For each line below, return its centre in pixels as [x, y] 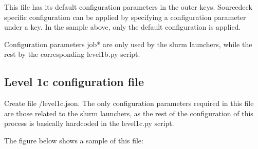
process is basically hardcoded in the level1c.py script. [89, 123]
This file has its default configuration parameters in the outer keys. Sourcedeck [128, 7]
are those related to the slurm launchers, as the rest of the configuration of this [129, 113]
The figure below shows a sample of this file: [74, 140]
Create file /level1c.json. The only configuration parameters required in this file [129, 103]
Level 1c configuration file [74, 82]
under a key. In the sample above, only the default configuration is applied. [123, 27]
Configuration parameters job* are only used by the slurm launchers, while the [128, 44]
